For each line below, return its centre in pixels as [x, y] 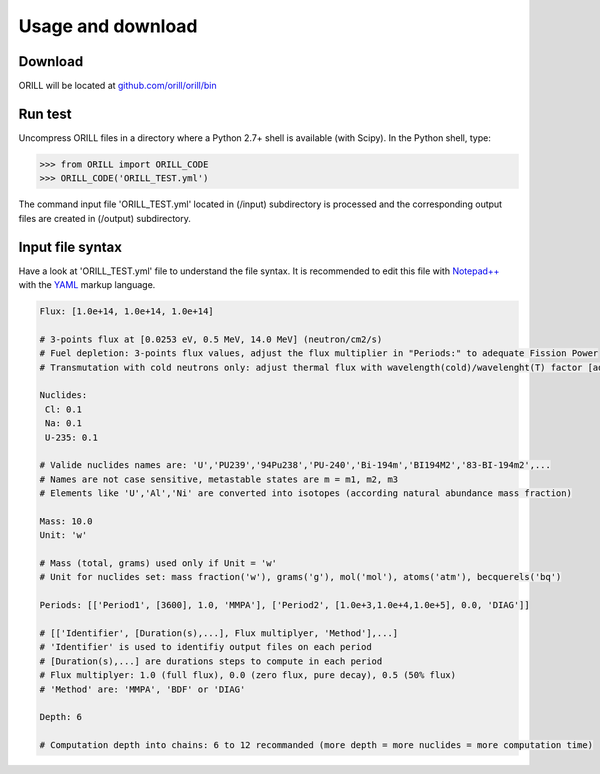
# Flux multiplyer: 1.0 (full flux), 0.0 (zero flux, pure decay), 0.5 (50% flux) [248, 675]
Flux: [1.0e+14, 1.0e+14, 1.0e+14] [126, 311]
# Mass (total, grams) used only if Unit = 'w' [158, 563]
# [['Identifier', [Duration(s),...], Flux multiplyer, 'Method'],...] [219, 633]
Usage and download [108, 26]
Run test [45, 113]
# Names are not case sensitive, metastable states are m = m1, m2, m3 [219, 479]
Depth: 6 [61, 717]
